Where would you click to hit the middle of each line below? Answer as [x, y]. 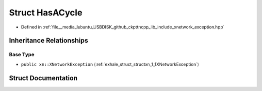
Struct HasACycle [46, 13]
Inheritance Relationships [49, 41]
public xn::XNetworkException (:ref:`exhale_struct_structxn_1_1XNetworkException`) [110, 64]
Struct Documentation [43, 78]
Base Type [22, 54]
